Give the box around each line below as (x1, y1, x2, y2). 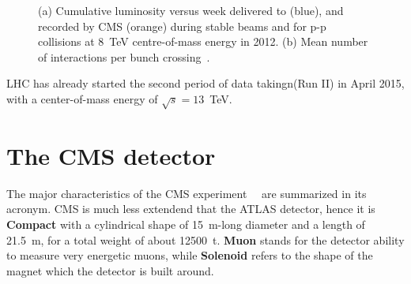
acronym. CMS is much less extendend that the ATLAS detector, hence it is (6, 200, 375, 217)
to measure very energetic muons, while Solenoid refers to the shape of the (6, 247, 373, 263)
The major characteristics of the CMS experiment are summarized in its (6, 185, 367, 201)
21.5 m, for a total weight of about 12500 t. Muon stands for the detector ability (6, 231, 405, 248)
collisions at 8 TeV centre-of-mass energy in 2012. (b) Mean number (38, 33, 368, 50)
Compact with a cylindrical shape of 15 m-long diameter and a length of (6, 216, 365, 233)
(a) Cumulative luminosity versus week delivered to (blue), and (38, 2, 344, 18)
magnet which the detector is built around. (6, 262, 214, 278)
